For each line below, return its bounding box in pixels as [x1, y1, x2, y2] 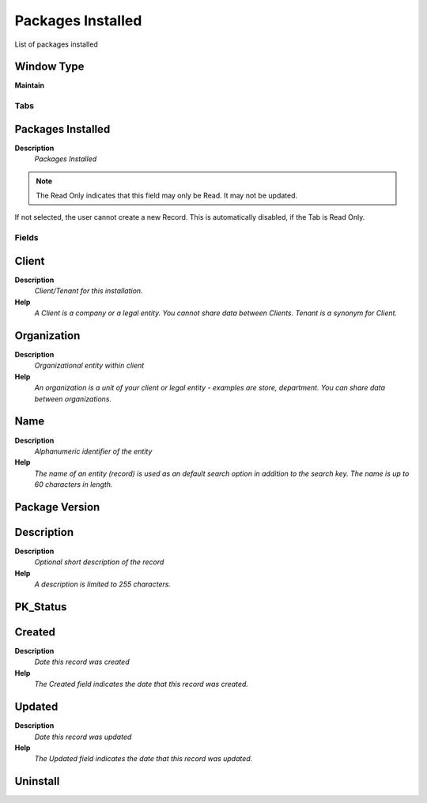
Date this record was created [34, 657, 130, 667]
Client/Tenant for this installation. [34, 286, 143, 296]
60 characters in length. [34, 480, 113, 489]
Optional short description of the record [34, 557, 164, 567]
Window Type [14, 60, 85, 74]
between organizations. [34, 394, 112, 403]
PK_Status [14, 600, 67, 613]
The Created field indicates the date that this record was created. [34, 680, 249, 689]
